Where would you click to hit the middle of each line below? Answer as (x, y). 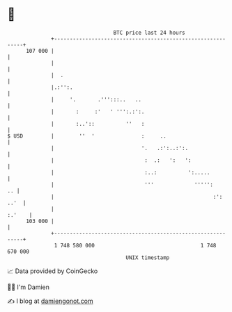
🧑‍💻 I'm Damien (29, 287)
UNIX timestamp (148, 257)
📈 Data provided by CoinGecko (53, 271)
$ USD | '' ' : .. (87, 136)
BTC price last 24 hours (149, 33)
